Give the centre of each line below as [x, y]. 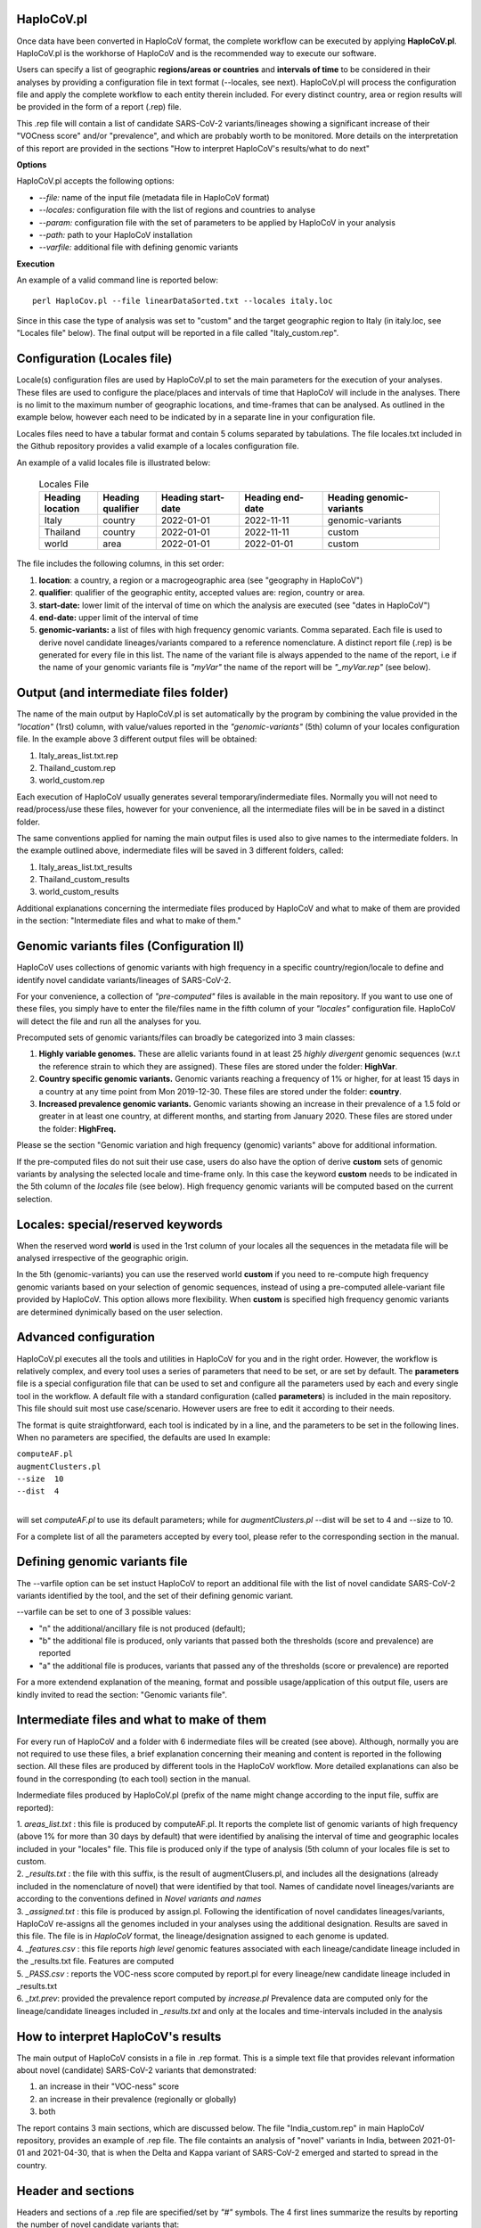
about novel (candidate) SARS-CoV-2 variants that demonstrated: [137, 2070]
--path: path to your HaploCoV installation [116, 234]
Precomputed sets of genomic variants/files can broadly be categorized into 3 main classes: [186, 1037]
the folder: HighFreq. [77, 1128]
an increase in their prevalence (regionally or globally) [138, 2099]
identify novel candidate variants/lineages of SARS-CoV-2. [124, 979]
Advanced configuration [86, 1337]
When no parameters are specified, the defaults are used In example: [143, 1437]
